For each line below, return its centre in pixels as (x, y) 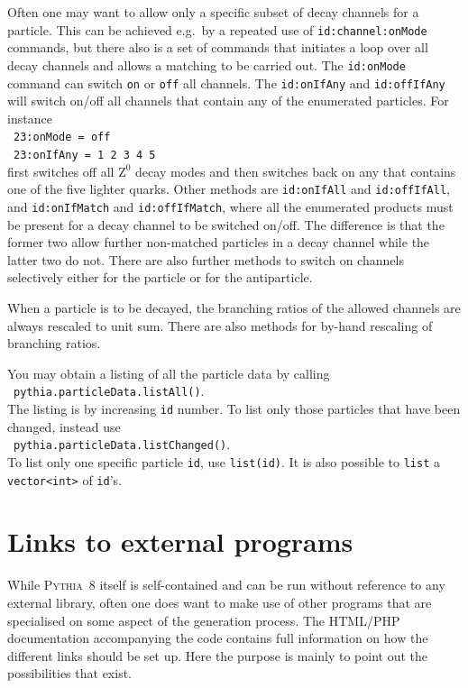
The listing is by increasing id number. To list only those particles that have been (234, 408)
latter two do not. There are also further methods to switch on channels (206, 259)
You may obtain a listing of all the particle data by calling (169, 373)
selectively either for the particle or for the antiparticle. (160, 277)
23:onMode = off (62, 138)
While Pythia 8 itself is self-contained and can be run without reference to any (226, 585)
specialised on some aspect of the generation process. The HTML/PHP (204, 620)
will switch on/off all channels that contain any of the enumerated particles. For (228, 101)
